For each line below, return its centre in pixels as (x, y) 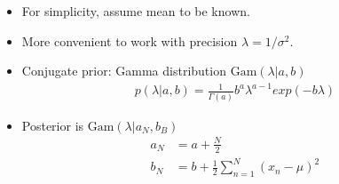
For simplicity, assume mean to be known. (136, 11)
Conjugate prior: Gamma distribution (124, 71)
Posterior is (53, 125)
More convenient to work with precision (130, 40)
